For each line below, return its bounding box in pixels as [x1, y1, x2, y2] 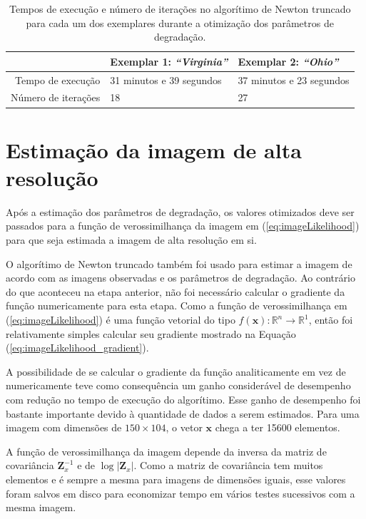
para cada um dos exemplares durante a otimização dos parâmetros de [26, 15, 334, 30]
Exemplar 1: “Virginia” [110, 53, 228, 68]
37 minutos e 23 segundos [238, 72, 350, 87]
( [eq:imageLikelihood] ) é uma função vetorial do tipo [6, 312, 235, 327]
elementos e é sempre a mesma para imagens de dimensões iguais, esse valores [6, 471, 346, 486]
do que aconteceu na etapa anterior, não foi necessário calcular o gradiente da [6, 284, 345, 299]
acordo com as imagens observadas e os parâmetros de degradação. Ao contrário [6, 270, 355, 285]
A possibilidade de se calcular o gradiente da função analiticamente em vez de [6, 364, 346, 379]
